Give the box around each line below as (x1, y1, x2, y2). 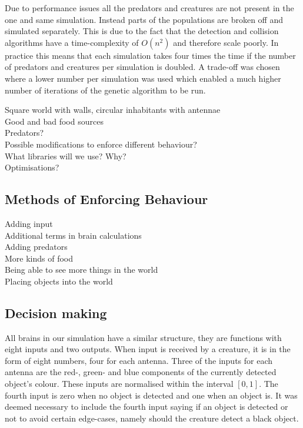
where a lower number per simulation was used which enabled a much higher (5, 72, 281, 84)
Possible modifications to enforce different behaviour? (5, 138, 197, 150)
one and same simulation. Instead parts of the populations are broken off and (5, 13, 284, 25)
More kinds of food (5, 252, 74, 264)
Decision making (5, 303, 107, 322)
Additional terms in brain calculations (5, 229, 142, 241)
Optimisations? (5, 161, 59, 173)
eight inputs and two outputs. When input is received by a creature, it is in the (5, 343, 291, 355)
